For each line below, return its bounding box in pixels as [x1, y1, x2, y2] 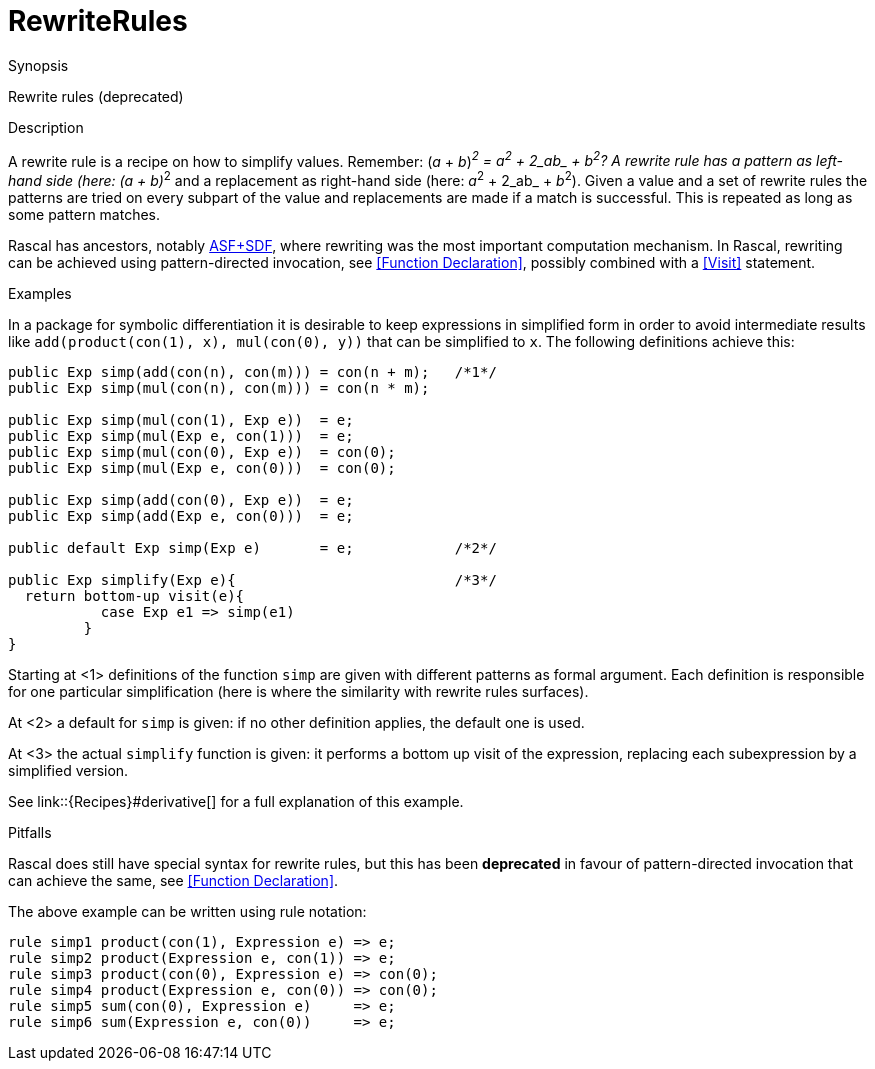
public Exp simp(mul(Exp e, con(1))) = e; [8, 428, 354, 445]
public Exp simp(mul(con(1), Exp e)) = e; [8, 412, 354, 429]
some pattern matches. [8, 206, 161, 224]
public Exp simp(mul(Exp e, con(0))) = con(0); [8, 460, 396, 477]
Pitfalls [8, 824, 52, 842]
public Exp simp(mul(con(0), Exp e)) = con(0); [8, 444, 396, 461]
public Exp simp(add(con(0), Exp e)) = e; [8, 492, 354, 509]
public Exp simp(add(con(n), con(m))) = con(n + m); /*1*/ [8, 364, 497, 381]
